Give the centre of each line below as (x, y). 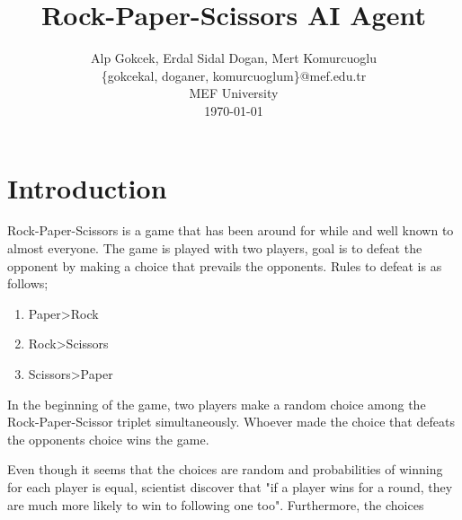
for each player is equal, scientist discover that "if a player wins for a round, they (230, 486)
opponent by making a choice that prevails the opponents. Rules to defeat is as (225, 265)
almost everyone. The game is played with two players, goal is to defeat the (215, 248)
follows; (28, 283)
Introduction (87, 187)
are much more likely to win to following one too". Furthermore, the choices (216, 504)
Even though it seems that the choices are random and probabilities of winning (225, 469)
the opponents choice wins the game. (108, 439)
